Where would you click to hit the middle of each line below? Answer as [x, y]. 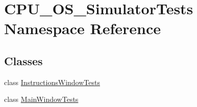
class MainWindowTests [41, 99]
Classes [23, 60]
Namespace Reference [82, 28]
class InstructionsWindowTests [52, 82]
